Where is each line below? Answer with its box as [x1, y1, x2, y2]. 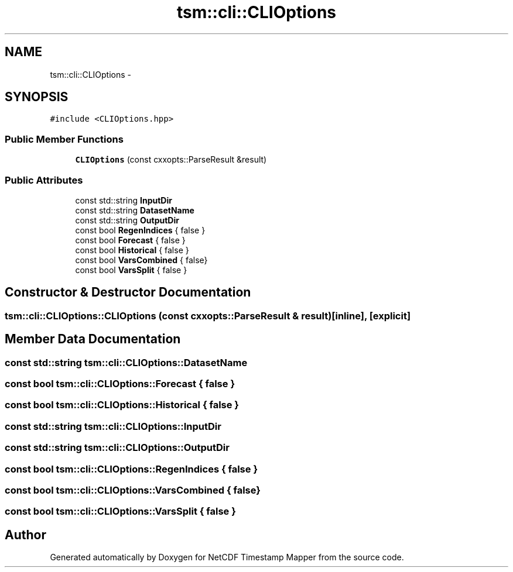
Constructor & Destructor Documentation [5, 285, 251, 300]
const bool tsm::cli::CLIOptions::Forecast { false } [5, 378, 235, 390]
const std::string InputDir [75, 195, 172, 205]
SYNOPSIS [5, 89, 69, 105]
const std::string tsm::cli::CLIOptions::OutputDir [5, 442, 230, 454]
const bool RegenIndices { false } [75, 225, 206, 235]
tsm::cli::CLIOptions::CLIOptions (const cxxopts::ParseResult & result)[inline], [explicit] [5, 309, 411, 322]
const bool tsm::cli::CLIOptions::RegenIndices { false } [5, 463, 258, 475]
